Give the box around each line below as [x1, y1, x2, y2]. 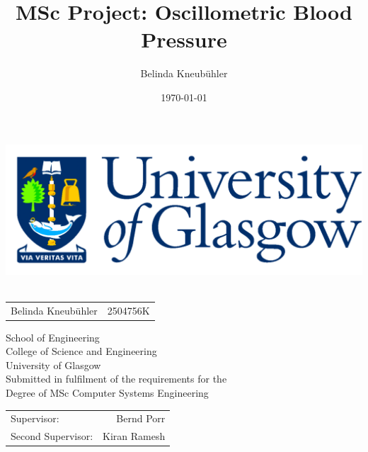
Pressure [141, 25, 227, 54]
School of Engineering [6, 329, 100, 344]
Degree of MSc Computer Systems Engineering [6, 385, 209, 400]
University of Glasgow [6, 357, 101, 372]
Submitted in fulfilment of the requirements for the [6, 371, 227, 386]
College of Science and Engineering [6, 344, 157, 358]
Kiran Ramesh [103, 429, 166, 443]
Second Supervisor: [11, 429, 93, 443]
